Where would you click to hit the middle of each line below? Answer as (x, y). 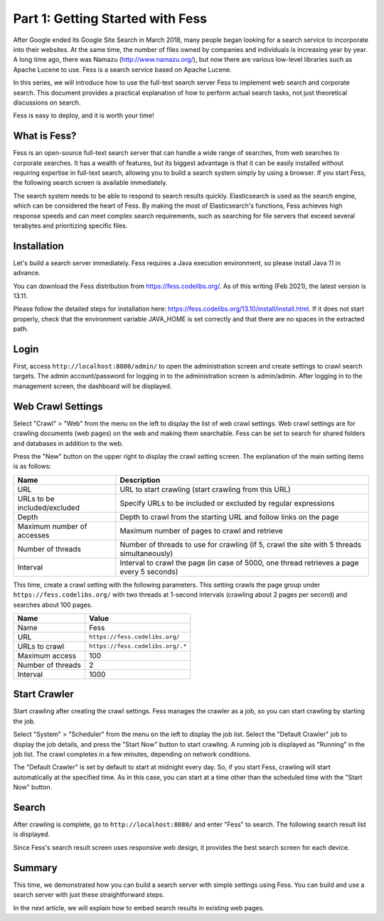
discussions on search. (47, 102)
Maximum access (47, 656)
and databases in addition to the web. (68, 443)
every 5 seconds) (149, 571)
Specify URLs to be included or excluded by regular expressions (227, 503)
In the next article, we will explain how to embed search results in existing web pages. (139, 907)
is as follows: (32, 467)
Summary (35, 868)
